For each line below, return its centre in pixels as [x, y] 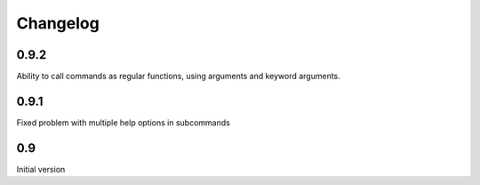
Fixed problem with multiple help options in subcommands [123, 122]
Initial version [41, 169]
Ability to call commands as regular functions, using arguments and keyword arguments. [179, 76]
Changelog [58, 23]
